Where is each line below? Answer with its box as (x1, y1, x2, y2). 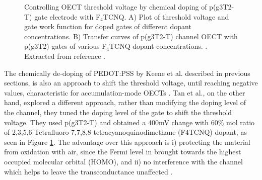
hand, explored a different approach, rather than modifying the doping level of (4, 97, 246, 108)
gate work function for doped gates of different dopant (24, 21, 191, 32)
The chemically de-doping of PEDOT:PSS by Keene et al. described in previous (4, 67, 250, 78)
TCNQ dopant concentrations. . (109, 41, 208, 51)
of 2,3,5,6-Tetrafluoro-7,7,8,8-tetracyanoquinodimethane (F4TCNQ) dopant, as (4, 127, 247, 137)
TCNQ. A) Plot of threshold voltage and (103, 11, 229, 22)
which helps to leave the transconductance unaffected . (4, 166, 173, 176)
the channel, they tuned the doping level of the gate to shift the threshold (4, 107, 232, 117)
